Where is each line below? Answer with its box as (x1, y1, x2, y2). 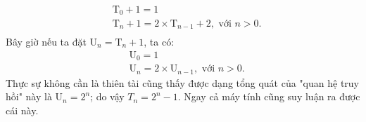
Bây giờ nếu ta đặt (6, 34, 87, 48)
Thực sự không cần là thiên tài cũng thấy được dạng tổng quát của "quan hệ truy (6, 75, 360, 90)
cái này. (6, 102, 39, 117)
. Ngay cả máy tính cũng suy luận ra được (177, 89, 360, 104)
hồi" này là (6, 89, 52, 104)
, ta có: (144, 34, 175, 48)
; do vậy (90, 89, 125, 104)
